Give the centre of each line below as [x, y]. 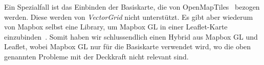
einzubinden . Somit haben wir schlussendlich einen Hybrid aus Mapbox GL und [131, 36]
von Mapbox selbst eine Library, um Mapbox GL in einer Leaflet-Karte [116, 27]
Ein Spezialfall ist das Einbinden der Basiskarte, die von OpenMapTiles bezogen [132, 7]
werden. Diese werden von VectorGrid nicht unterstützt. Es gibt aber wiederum [129, 17]
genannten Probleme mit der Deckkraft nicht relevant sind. [96, 56]
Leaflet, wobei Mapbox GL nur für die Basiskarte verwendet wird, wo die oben [128, 46]
